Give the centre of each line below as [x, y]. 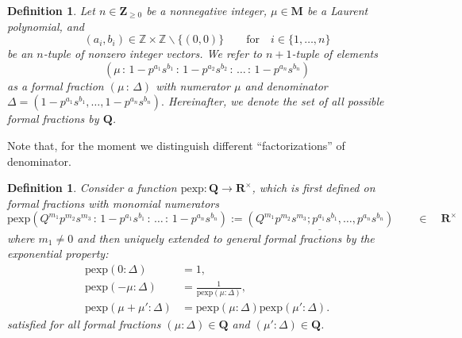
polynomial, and [46, 26]
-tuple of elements [335, 54]
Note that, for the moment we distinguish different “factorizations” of [176, 145]
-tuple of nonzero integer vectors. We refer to [153, 54]
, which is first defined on [314, 188]
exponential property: [58, 253]
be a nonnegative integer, [207, 10]
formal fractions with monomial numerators [113, 203]
